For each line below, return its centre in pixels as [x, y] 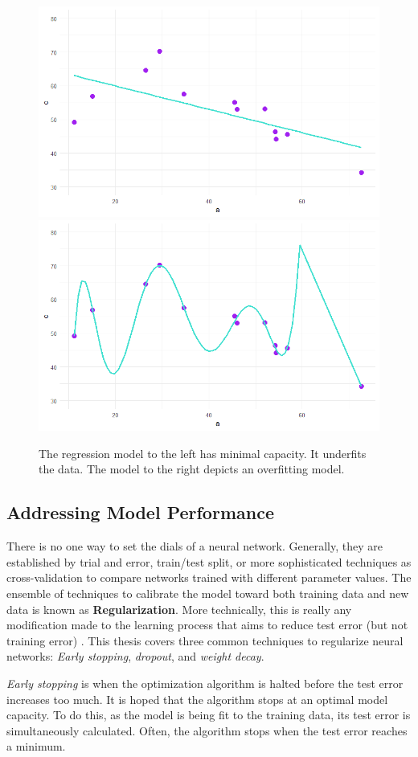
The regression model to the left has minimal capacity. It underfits [203, 453]
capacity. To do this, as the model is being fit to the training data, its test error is [209, 715]
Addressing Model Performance [140, 512]
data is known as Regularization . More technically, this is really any [179, 609]
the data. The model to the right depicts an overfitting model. [192, 469]
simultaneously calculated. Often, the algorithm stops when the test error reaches [207, 730]
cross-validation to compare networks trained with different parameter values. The [209, 577]
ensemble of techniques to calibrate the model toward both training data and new [208, 593]
